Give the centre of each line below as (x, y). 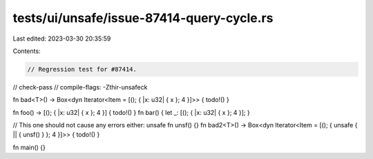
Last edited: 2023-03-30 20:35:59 (62, 39)
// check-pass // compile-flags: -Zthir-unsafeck (80, 87)
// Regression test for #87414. (82, 69)
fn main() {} (29, 147)
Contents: (27, 51)
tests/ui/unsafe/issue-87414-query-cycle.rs (143, 18)
